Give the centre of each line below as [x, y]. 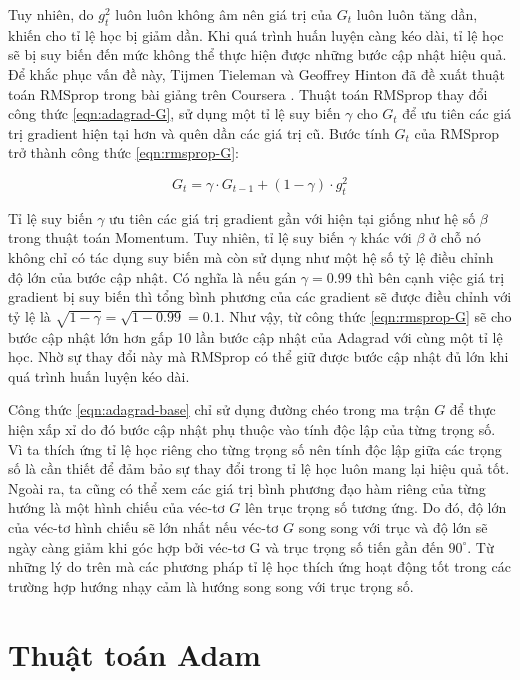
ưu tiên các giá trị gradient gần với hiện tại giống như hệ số [292, 217]
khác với [386, 237]
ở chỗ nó [454, 237]
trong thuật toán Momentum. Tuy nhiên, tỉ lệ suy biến [176, 237]
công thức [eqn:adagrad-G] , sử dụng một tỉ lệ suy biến [174, 113]
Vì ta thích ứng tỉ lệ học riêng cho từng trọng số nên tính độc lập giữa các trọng [255, 448]
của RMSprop [457, 132]
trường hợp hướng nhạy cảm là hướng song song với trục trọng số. [211, 585]
